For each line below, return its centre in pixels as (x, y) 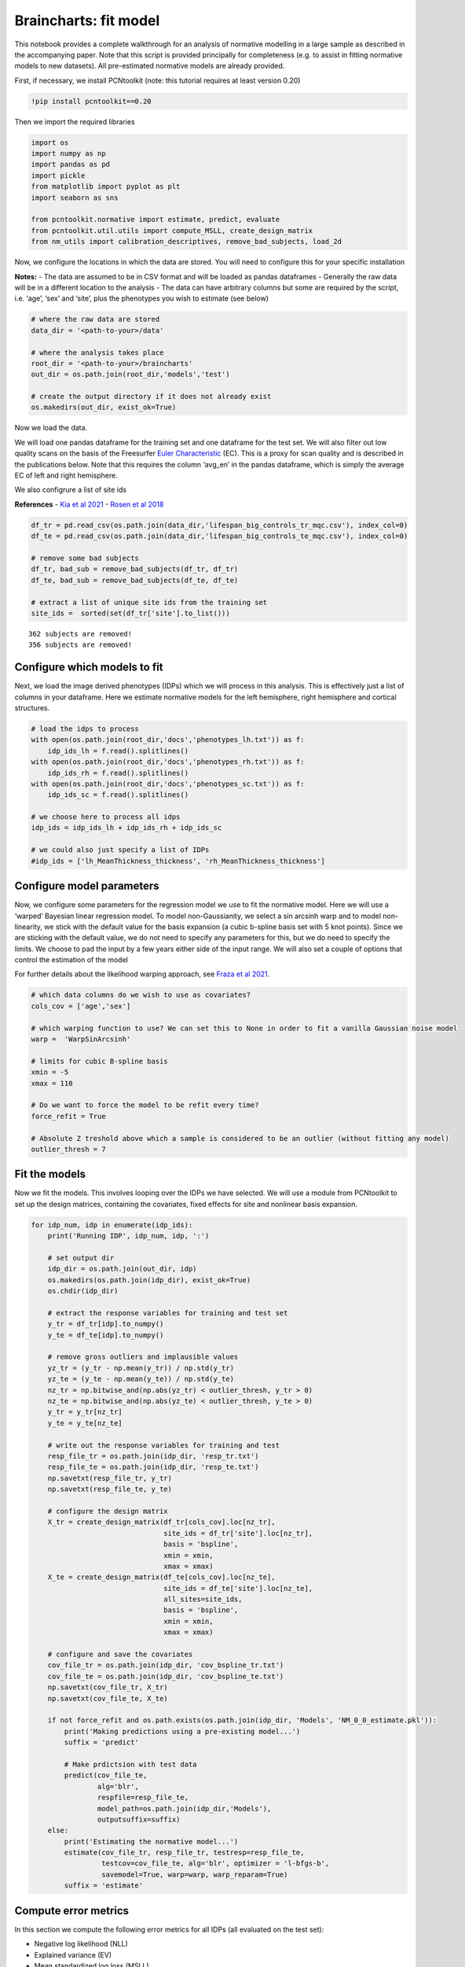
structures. (32, 707)
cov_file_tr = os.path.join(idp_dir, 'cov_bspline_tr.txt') (166, 1665)
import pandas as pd (70, 164)
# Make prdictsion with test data (130, 1764)
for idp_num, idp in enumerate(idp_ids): (112, 1225)
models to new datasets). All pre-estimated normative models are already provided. (150, 66)
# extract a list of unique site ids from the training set (149, 602)
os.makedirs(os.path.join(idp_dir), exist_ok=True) (149, 1280)
